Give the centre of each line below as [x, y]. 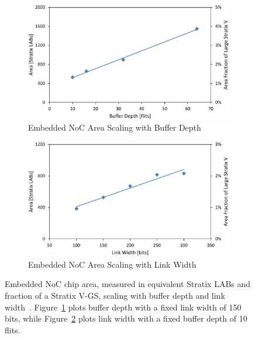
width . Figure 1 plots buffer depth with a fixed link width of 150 [123, 307]
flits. [13, 330]
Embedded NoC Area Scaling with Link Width [112, 264]
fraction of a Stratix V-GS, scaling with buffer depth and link [115, 295]
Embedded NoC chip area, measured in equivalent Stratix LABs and [128, 284]
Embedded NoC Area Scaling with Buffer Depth [115, 127]
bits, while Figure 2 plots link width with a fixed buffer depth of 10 [126, 318]
